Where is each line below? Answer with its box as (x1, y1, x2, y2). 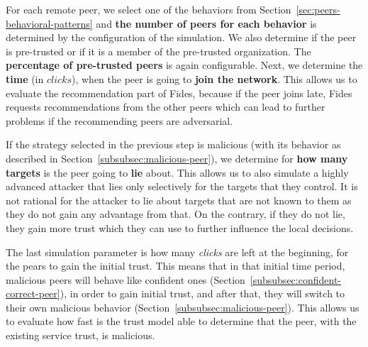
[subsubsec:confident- (250, 272, 341, 287)
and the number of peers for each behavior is (96, 16, 317, 31)
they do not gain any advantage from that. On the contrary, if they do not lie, (6, 206, 345, 221)
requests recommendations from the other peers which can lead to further (6, 99, 325, 114)
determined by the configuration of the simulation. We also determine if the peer (6, 30, 357, 45)
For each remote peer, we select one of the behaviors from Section (6, 2, 291, 16)
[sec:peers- (296, 2, 340, 16)
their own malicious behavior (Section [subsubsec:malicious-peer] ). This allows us (6, 299, 359, 314)
